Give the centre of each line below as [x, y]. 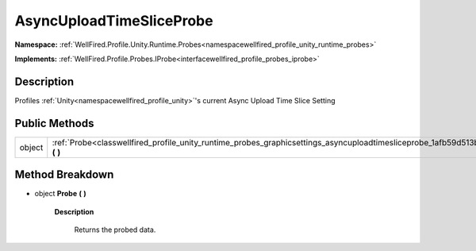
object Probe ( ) [60, 194]
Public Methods [54, 123]
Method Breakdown [64, 175]
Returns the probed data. [115, 230]
